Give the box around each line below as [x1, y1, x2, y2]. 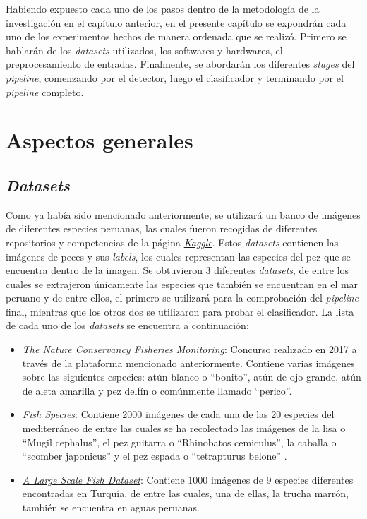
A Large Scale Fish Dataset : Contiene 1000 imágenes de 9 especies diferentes [22, 472, 354, 487]
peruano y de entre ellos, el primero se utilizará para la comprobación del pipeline [6, 290, 359, 305]
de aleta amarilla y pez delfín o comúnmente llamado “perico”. [22, 383, 292, 398]
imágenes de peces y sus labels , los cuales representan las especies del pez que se [6, 249, 351, 263]
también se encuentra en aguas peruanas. [22, 500, 200, 515]
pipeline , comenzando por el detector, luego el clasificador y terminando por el [6, 70, 344, 85]
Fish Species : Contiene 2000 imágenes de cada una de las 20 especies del [22, 407, 335, 422]
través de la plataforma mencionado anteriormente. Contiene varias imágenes [22, 355, 355, 370]
